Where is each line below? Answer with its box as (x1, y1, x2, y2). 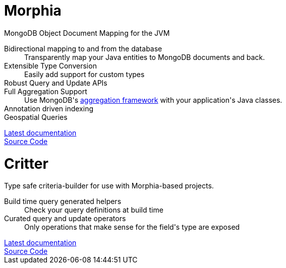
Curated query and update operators (4, 214, 126, 223)
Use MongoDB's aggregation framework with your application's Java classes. (24, 95, 282, 104)
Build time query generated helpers (4, 197, 122, 206)
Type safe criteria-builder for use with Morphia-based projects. (4, 181, 214, 190)
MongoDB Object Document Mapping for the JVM (4, 28, 170, 37)
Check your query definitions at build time (24, 206, 163, 215)
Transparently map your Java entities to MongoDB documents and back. (24, 52, 265, 61)
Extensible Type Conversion (4, 61, 97, 70)
